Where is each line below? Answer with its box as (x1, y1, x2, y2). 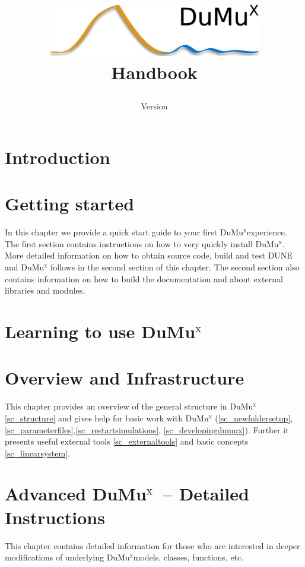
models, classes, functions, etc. (133, 551, 244, 563)
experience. (246, 226, 287, 238)
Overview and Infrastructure (5, 366, 244, 390)
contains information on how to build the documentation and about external (5, 272, 283, 285)
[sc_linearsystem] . (5, 446, 70, 459)
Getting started (5, 191, 135, 216)
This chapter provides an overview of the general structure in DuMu (5, 400, 253, 412)
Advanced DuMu (5, 481, 147, 506)
